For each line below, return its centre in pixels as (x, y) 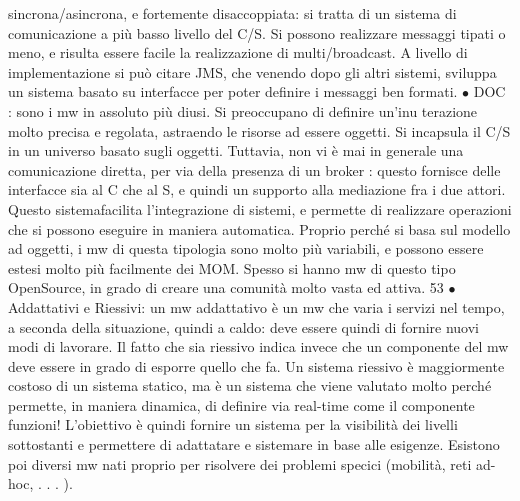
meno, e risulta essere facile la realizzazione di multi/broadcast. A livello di (238, 52)
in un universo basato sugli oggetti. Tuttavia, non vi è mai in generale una (236, 150)
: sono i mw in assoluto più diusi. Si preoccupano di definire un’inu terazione (243, 110)
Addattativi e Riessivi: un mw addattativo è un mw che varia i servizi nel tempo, (256, 306)
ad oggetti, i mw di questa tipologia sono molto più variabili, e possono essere (246, 248)
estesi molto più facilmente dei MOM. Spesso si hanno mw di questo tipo (232, 267)
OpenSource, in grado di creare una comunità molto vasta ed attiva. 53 (226, 287)
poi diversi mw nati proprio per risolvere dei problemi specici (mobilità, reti (240, 463)
